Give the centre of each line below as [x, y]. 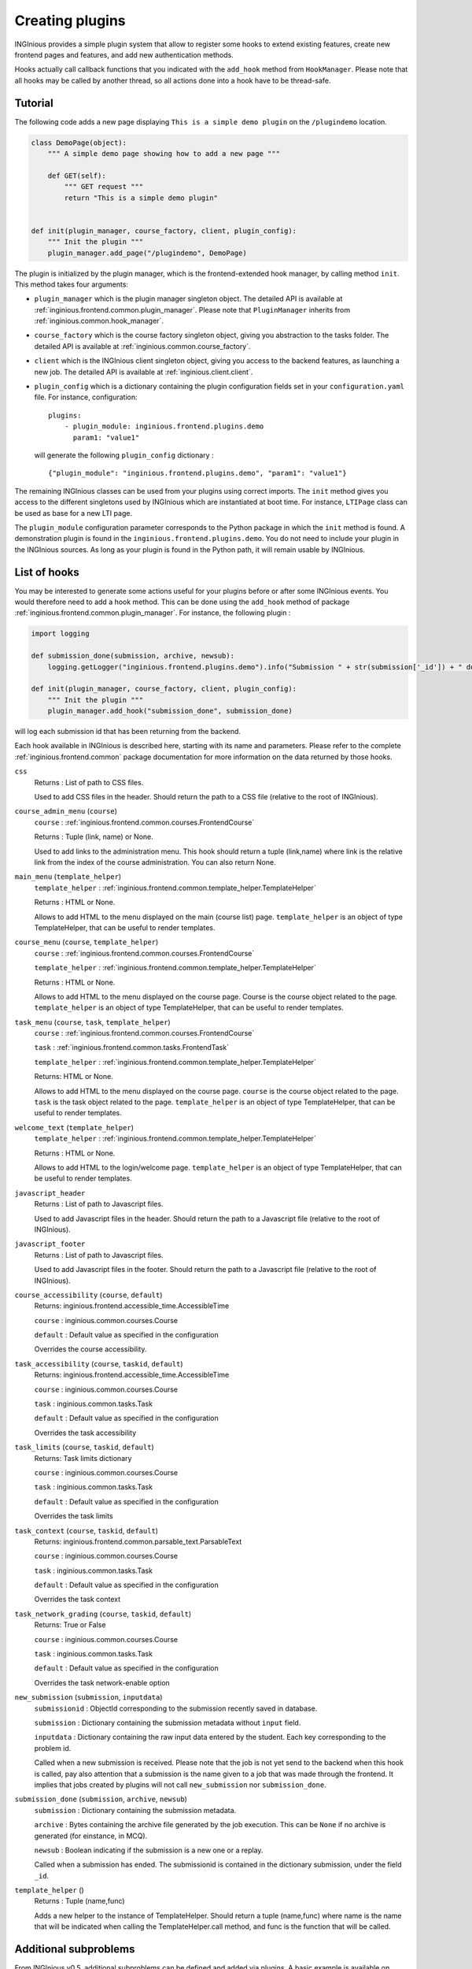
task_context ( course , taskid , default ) [87, 1530]
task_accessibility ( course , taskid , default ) [99, 1363]
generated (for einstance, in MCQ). [91, 1836]
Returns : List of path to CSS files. [89, 782]
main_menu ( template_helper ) [68, 877]
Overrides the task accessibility [85, 1433]
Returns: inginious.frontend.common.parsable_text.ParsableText [138, 1541]
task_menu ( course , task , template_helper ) [92, 1022]
